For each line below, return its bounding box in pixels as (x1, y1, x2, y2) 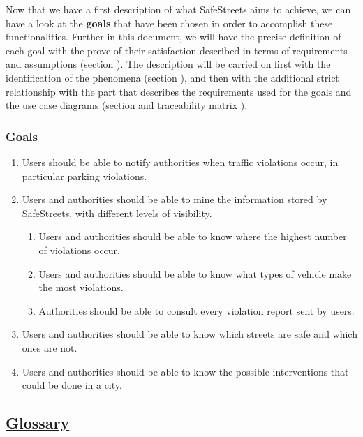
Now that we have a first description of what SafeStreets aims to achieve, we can (6, 2, 351, 16)
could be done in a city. (22, 378, 122, 392)
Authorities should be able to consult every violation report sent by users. (38, 303, 355, 318)
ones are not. (22, 340, 77, 355)
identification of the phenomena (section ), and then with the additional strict (6, 70, 339, 84)
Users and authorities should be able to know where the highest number (38, 229, 347, 244)
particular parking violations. (22, 168, 147, 183)
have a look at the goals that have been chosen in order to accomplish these (6, 15, 333, 30)
